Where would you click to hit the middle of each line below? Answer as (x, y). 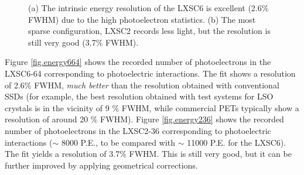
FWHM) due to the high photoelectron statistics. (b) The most (142, 19)
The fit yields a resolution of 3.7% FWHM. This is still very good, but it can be (148, 154)
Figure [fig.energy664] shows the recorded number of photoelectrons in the (138, 62)
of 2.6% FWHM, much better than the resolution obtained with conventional (142, 85)
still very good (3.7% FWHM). (83, 42)
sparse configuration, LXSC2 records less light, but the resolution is (149, 31)
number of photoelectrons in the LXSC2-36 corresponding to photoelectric (138, 130)
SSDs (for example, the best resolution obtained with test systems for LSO (139, 96)
